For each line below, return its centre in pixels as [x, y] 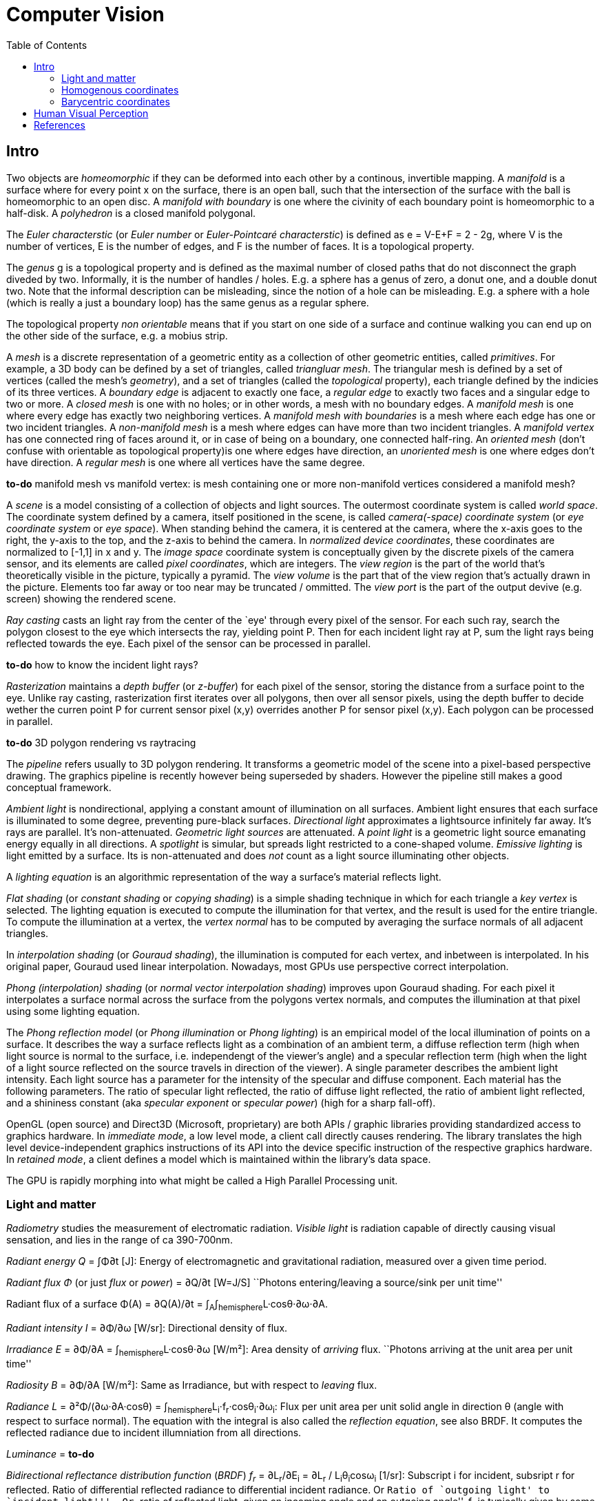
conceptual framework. [59, 787]
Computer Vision [85, 14]
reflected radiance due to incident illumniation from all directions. [154, 1432]
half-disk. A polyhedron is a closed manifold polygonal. [131, 213]
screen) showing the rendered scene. [91, 598]
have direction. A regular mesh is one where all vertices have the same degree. [186, 462]
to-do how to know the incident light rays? [102, 664]
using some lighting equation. [73, 1011]
